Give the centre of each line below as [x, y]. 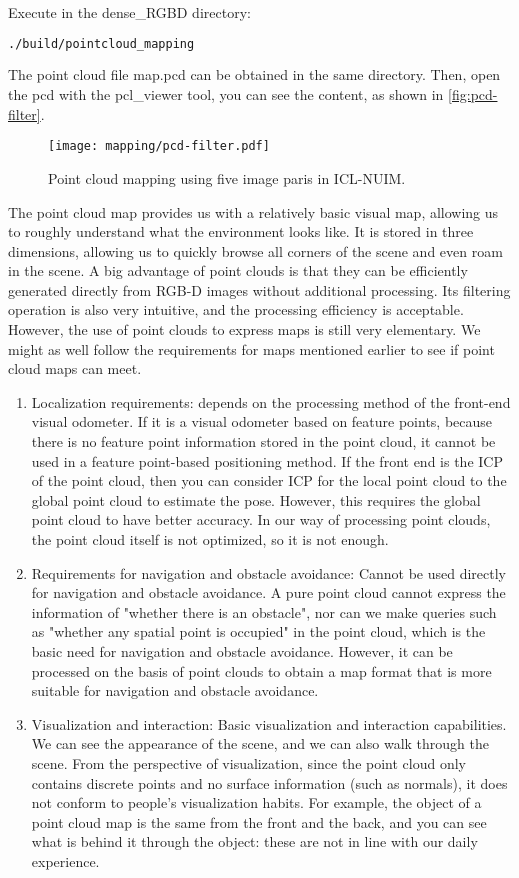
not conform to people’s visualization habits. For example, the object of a [256, 802]
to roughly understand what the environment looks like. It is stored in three [241, 231]
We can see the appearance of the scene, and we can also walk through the [260, 743]
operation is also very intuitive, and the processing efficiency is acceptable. [236, 309]
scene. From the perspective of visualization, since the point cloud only [248, 762]
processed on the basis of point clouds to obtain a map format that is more [261, 670]
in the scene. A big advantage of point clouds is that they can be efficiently [238, 270]
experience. [65, 860]
